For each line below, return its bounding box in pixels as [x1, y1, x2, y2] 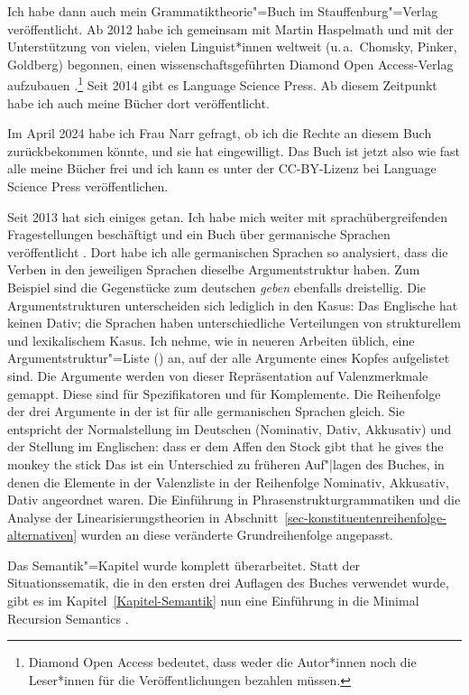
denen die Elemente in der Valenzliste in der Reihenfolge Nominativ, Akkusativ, [7, 472, 449, 491]
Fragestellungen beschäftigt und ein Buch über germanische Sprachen [7, 225, 391, 244]
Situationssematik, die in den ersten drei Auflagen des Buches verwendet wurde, [7, 573, 449, 592]
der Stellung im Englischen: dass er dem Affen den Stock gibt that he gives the [7, 437, 444, 456]
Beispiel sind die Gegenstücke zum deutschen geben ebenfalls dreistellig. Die [7, 277, 426, 296]
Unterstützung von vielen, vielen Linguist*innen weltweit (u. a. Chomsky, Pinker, [7, 37, 457, 56]
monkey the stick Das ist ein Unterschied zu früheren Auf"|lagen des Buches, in [7, 454, 445, 473]
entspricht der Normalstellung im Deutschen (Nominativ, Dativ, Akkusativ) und [7, 419, 452, 438]
